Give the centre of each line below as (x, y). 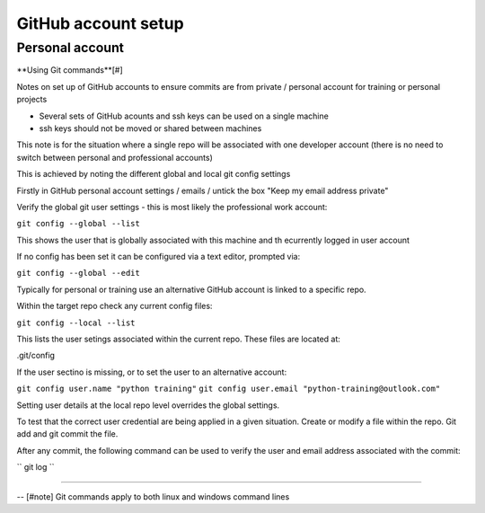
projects (32, 100)
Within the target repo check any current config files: (115, 306)
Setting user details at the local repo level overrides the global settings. (148, 405)
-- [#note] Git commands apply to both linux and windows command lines (153, 496)
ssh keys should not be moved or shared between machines (150, 128)
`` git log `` (35, 467)
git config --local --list (76, 323)
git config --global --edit (79, 273)
